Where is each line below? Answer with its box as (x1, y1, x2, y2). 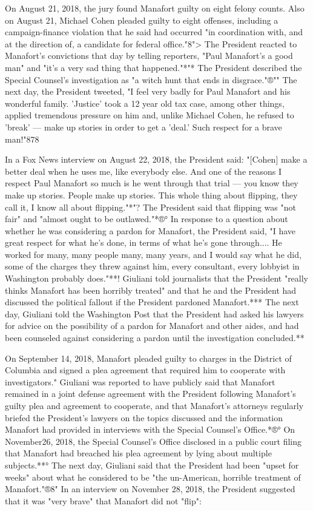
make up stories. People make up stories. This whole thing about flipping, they (5, 188, 298, 201)
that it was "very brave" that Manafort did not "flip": (5, 494, 202, 507)
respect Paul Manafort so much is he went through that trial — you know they (5, 177, 298, 189)
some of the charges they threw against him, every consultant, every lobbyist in (5, 260, 300, 272)
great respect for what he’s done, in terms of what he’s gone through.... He (5, 236, 282, 249)
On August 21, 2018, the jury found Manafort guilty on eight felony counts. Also (5, 2, 305, 14)
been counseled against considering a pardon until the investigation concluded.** (5, 331, 305, 344)
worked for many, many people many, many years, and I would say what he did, (5, 248, 301, 260)
